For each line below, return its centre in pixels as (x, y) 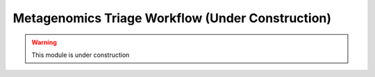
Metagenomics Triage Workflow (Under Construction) (172, 18)
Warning (44, 42)
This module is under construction (81, 55)
